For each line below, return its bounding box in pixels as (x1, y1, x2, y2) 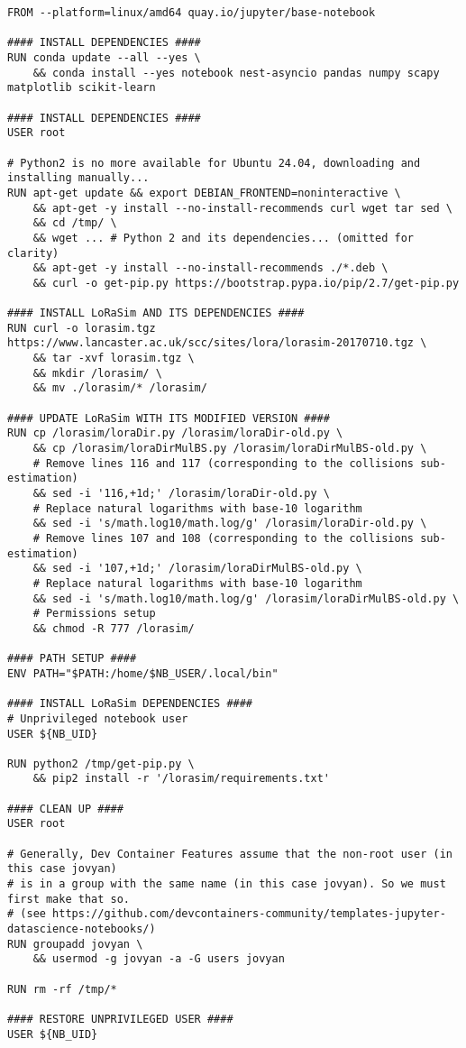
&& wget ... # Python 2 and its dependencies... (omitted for (32, 231, 415, 244)
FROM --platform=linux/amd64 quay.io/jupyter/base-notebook (7, 6, 376, 19)
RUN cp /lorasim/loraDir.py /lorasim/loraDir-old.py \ (7, 427, 343, 440)
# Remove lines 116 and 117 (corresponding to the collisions (32, 456, 415, 470)
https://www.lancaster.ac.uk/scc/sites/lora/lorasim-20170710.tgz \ (7, 336, 427, 350)
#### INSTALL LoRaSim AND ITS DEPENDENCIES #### (7, 307, 305, 320)
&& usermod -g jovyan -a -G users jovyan (32, 952, 285, 966)
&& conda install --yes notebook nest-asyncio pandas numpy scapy (32, 66, 440, 79)
